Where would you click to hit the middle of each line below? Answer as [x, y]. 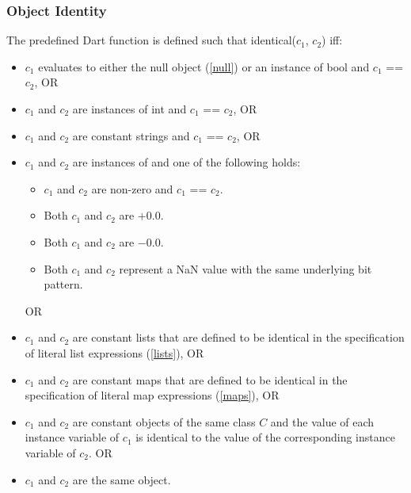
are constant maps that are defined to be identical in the [210, 379]
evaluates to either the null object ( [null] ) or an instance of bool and [204, 66]
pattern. [63, 284]
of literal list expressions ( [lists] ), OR [114, 352]
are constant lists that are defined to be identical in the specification [238, 337]
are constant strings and [131, 135]
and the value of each [322, 421]
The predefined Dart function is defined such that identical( [152, 40]
